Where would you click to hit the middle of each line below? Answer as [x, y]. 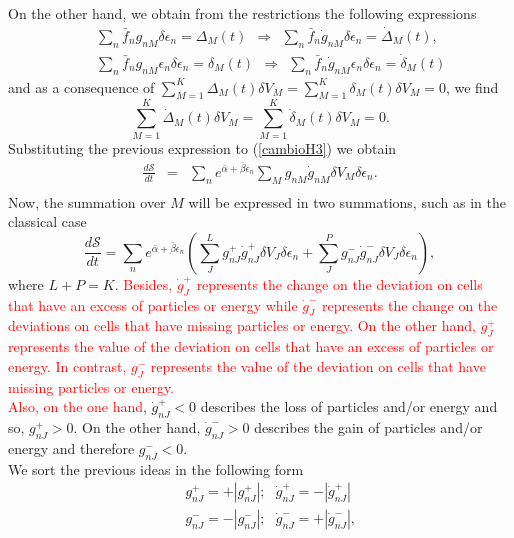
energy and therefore [71, 447]
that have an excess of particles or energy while [153, 304]
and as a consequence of [81, 86]
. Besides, [143, 283]
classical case [47, 221]
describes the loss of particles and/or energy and [349, 406]
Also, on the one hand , [77, 406]
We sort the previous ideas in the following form [156, 468]
